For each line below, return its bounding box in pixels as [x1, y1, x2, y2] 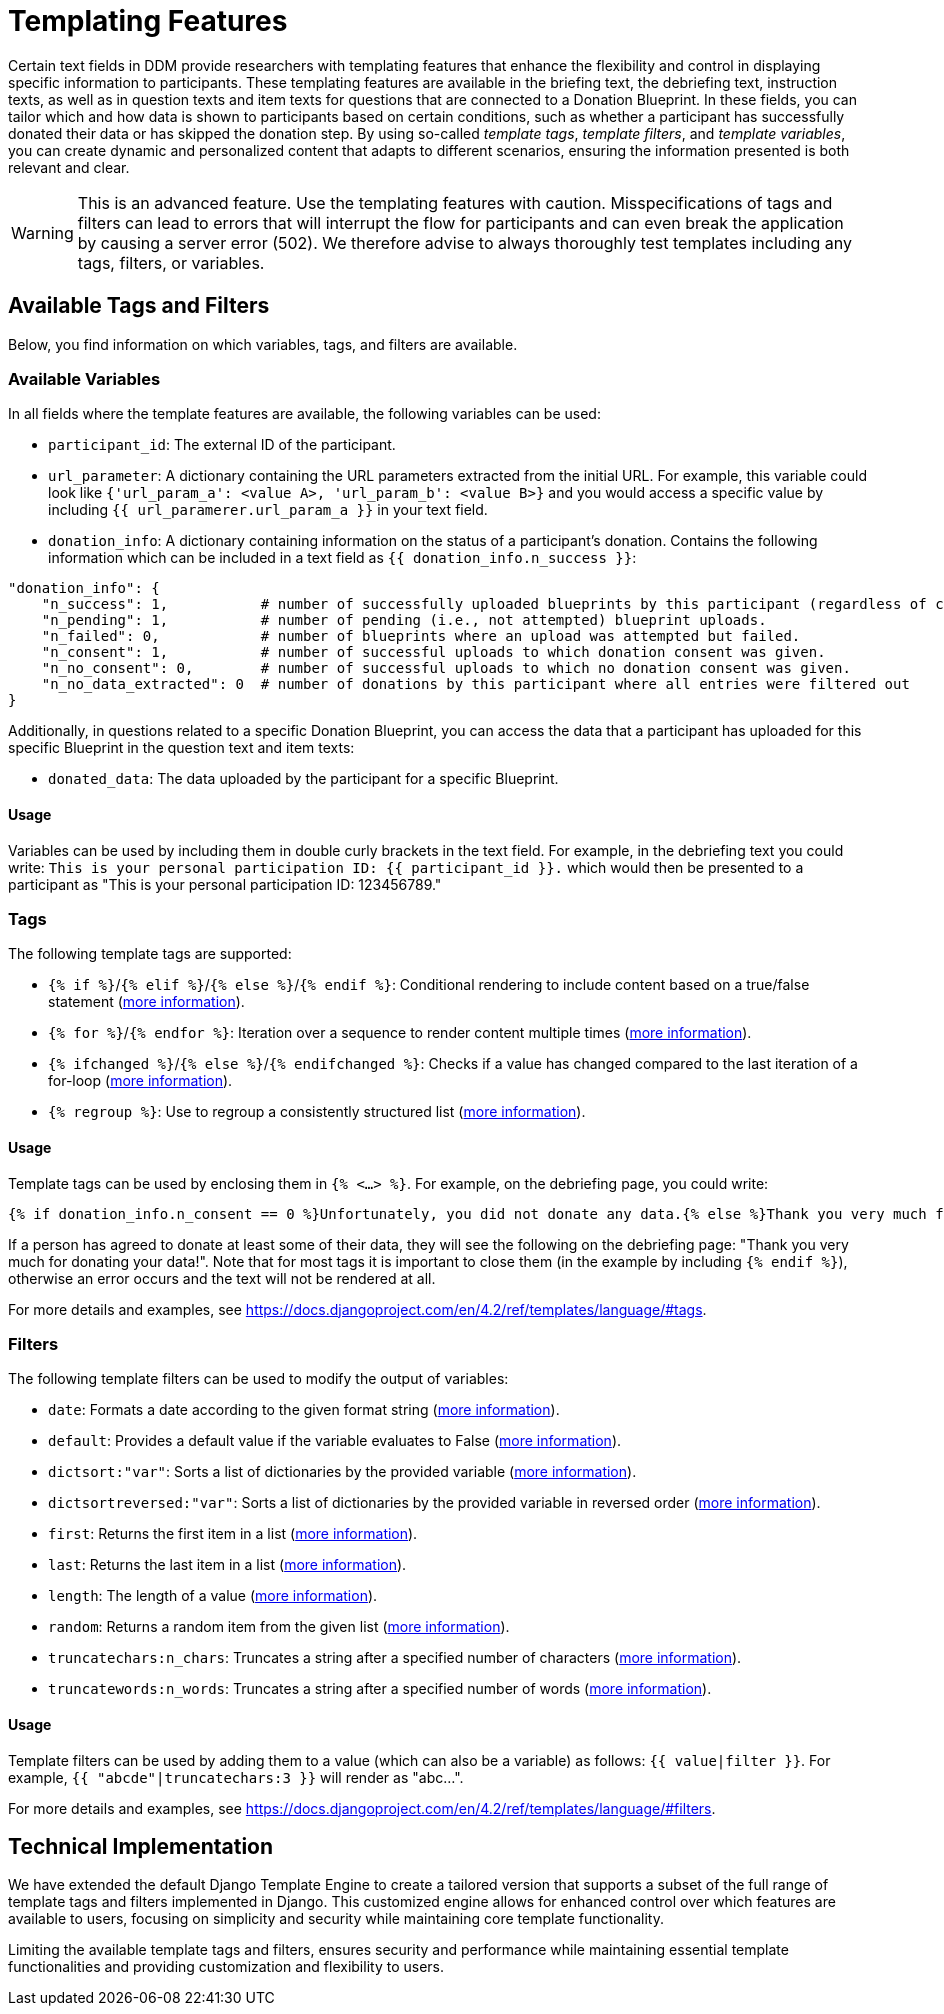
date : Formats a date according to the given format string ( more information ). [48, 1401, 560, 1419]
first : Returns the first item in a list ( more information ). [48, 1525, 418, 1543]
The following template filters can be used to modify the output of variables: [8, 1370, 509, 1388]
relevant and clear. [8, 158, 130, 176]
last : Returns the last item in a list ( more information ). [48, 1556, 407, 1574]
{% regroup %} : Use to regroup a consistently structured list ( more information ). [48, 1103, 586, 1121]
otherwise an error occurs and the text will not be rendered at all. [8, 1269, 436, 1287]
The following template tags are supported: [8, 945, 292, 963]
